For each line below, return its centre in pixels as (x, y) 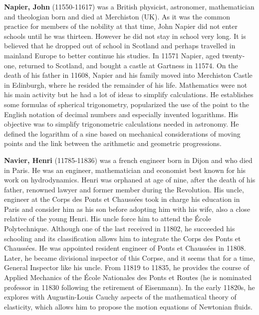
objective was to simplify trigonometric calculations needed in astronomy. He (122, 124)
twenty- (233, 55)
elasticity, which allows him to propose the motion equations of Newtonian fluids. (128, 306)
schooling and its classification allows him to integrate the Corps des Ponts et (123, 238)
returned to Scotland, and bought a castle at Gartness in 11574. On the (128, 65)
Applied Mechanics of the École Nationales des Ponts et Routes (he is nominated (128, 277)
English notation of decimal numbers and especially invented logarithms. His (121, 114)
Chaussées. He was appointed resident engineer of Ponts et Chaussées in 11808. (125, 248)
